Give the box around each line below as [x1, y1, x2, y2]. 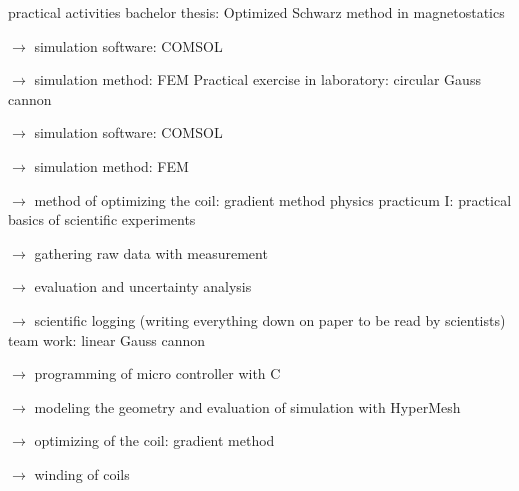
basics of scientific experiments [8, 209, 196, 230]
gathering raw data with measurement [34, 242, 268, 263]
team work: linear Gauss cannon [8, 329, 206, 350]
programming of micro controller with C [34, 363, 281, 384]
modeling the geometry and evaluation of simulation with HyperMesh [34, 396, 461, 417]
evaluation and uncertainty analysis [34, 276, 252, 297]
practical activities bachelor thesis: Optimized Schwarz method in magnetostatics [8, 2, 505, 22]
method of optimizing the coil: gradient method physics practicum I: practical [34, 189, 512, 210]
